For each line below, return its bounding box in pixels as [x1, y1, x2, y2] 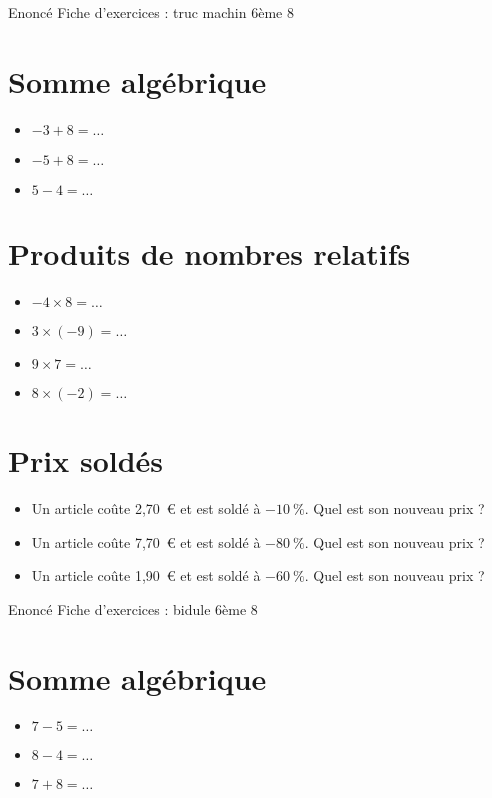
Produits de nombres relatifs [8, 232, 411, 273]
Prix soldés [8, 440, 164, 481]
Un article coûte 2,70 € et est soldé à [31, 497, 261, 518]
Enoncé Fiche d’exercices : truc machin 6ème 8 [8, 2, 294, 22]
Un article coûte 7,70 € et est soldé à [31, 531, 261, 552]
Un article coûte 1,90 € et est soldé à [31, 565, 261, 586]
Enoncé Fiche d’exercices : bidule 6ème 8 [8, 598, 258, 619]
